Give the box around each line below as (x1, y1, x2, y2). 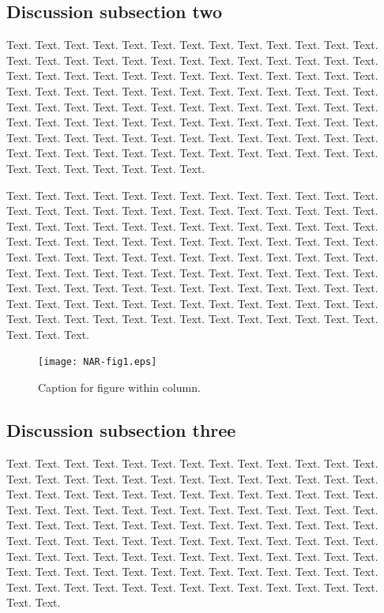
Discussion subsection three (6, 418, 236, 442)
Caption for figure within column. (38, 379, 201, 396)
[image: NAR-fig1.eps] (38, 356, 157, 368)
